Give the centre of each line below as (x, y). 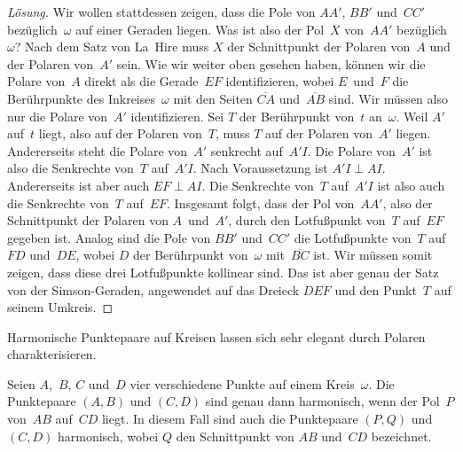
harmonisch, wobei (108, 436)
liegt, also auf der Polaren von (120, 133)
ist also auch (411, 185)
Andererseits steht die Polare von (98, 150)
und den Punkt (376, 289)
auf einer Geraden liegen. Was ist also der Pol (200, 29)
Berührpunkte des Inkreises (81, 98)
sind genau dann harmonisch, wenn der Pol (322, 401)
